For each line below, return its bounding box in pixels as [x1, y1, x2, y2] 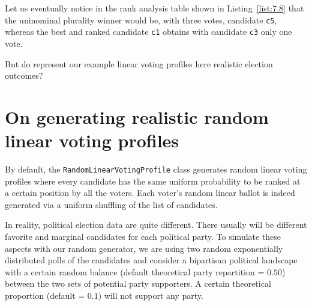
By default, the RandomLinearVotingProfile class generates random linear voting [5, 163, 307, 175]
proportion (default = [5, 289, 85, 301]
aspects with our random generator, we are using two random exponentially [5, 242, 283, 254]
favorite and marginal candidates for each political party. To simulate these [5, 230, 281, 243]
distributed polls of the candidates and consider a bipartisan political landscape [5, 254, 298, 266]
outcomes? [5, 69, 43, 82]
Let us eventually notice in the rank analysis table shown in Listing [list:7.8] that [5, 2, 304, 14]
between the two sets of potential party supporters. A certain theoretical [5, 277, 271, 290]
